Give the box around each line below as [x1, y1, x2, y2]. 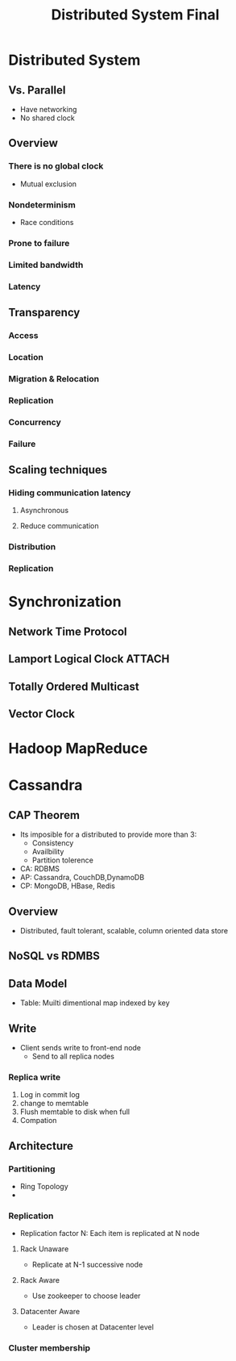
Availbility [31, 847, 64, 857]
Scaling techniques [8, 463, 107, 477]
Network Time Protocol [8, 624, 127, 638]
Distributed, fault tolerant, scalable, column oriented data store [19, 925, 228, 935]
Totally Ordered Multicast [8, 679, 139, 693]
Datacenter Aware [19, 1307, 81, 1317]
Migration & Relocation [8, 373, 100, 384]
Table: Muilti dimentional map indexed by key [19, 998, 171, 1008]
